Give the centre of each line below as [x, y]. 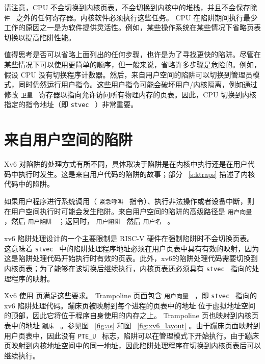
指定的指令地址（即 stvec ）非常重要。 [71, 104]
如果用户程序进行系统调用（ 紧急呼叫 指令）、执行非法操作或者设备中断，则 [129, 201]
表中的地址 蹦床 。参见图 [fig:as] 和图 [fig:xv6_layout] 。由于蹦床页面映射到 [132, 325]
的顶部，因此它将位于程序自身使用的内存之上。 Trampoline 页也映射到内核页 [131, 315]
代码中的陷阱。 [29, 184]
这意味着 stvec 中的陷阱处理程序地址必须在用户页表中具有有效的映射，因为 [132, 248]
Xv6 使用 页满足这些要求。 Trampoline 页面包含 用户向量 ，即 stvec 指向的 [130, 295]
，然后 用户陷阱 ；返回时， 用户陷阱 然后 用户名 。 [89, 221]
